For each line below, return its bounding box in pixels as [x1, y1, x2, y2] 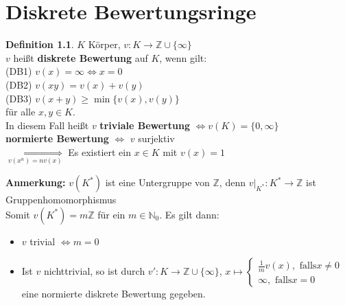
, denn [219, 175, 246, 190]
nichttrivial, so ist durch [43, 264, 145, 278]
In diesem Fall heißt [5, 117, 89, 132]
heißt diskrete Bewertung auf [13, 50, 148, 65]
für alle [5, 104, 36, 119]
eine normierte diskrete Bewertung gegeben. [21, 286, 206, 301]
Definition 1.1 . [5, 37, 74, 52]
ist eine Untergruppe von [105, 175, 210, 190]
